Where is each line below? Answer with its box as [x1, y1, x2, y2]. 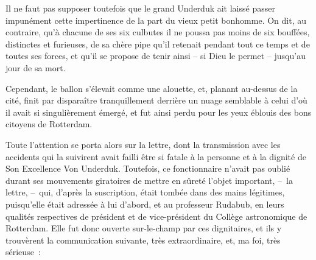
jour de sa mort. [5, 61, 66, 74]
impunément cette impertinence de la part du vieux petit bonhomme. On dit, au [5, 13, 306, 26]
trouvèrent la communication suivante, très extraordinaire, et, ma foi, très [5, 233, 281, 246]
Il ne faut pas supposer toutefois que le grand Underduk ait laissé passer [5, 2, 275, 14]
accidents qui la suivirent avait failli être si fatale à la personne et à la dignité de [5, 150, 306, 163]
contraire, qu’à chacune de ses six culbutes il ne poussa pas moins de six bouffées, [5, 26, 310, 38]
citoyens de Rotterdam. [5, 118, 93, 130]
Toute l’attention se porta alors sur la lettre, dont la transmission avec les [5, 138, 281, 150]
